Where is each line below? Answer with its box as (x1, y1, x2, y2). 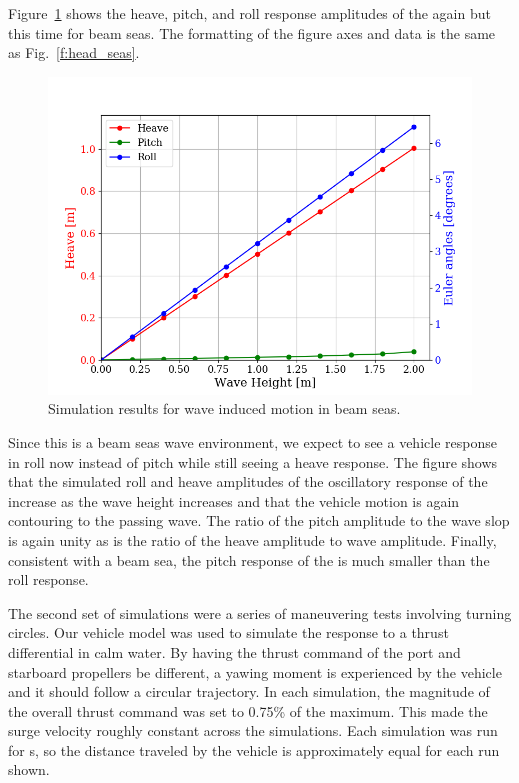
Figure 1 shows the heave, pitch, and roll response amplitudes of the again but (8, 3, 491, 23)
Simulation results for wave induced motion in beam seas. (48, 398, 401, 419)
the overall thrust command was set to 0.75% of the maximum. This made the (8, 700, 488, 721)
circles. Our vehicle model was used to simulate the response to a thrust (8, 622, 449, 643)
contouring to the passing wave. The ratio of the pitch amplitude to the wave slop (8, 510, 510, 531)
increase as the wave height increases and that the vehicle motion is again (8, 490, 460, 511)
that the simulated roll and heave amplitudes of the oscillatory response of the (8, 471, 488, 492)
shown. (8, 759, 50, 780)
